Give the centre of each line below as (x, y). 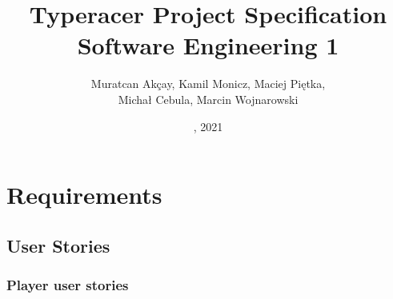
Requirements (84, 195)
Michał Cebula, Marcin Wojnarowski (208, 99)
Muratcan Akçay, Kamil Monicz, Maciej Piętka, (208, 84)
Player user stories (68, 284)
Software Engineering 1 (208, 45)
